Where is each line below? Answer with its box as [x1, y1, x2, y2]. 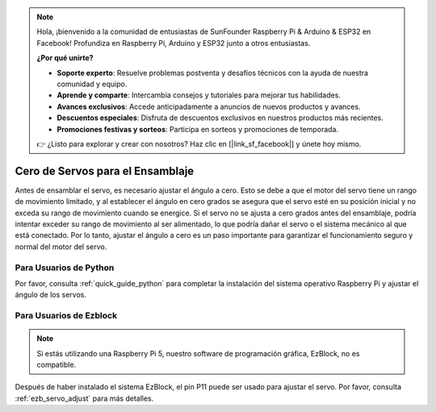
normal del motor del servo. [15, 242, 107, 252]
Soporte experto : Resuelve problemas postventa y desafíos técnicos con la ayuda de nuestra [57, 68, 369, 77]
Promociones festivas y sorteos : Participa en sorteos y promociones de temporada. [57, 124, 339, 134]
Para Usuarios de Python [15, 262, 115, 273]
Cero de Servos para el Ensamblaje [15, 164, 195, 177]
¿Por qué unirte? [36, 53, 94, 63]
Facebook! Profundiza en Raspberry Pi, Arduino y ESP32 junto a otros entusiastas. [36, 38, 311, 48]
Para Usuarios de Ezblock [15, 310, 117, 322]
